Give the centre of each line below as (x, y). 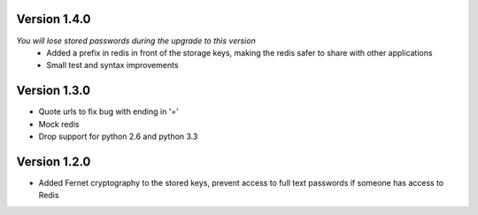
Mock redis (59, 124)
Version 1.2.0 (54, 161)
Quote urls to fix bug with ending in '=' (108, 111)
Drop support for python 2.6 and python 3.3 (118, 136)
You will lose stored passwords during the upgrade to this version (136, 41)
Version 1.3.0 (54, 91)
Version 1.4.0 (54, 19)
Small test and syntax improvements (112, 65)
